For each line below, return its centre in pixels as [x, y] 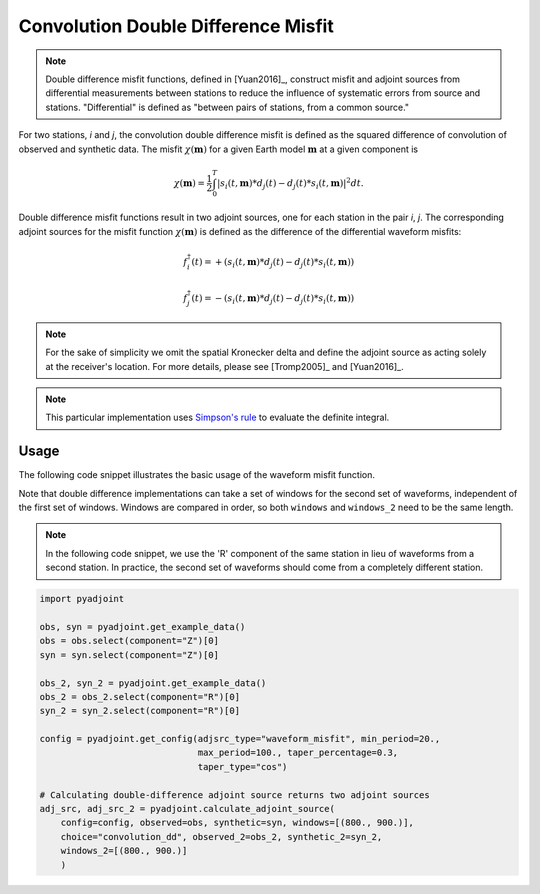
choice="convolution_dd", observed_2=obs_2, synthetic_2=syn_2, [221, 836]
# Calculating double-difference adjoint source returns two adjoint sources [234, 794]
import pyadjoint [82, 599]
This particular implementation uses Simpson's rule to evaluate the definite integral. [217, 417]
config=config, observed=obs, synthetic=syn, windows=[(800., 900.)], [237, 823]
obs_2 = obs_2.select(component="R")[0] [139, 696]
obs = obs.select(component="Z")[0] [129, 641]
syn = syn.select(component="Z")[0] [129, 654]
